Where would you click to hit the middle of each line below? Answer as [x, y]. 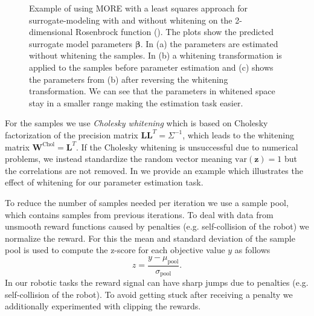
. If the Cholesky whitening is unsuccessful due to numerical [187, 147]
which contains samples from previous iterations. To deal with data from [139, 214]
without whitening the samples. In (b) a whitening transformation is [155, 55]
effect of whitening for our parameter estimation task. [104, 182]
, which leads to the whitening [238, 134]
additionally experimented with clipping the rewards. [103, 306]
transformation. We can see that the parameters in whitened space [152, 91]
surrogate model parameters [81, 43]
